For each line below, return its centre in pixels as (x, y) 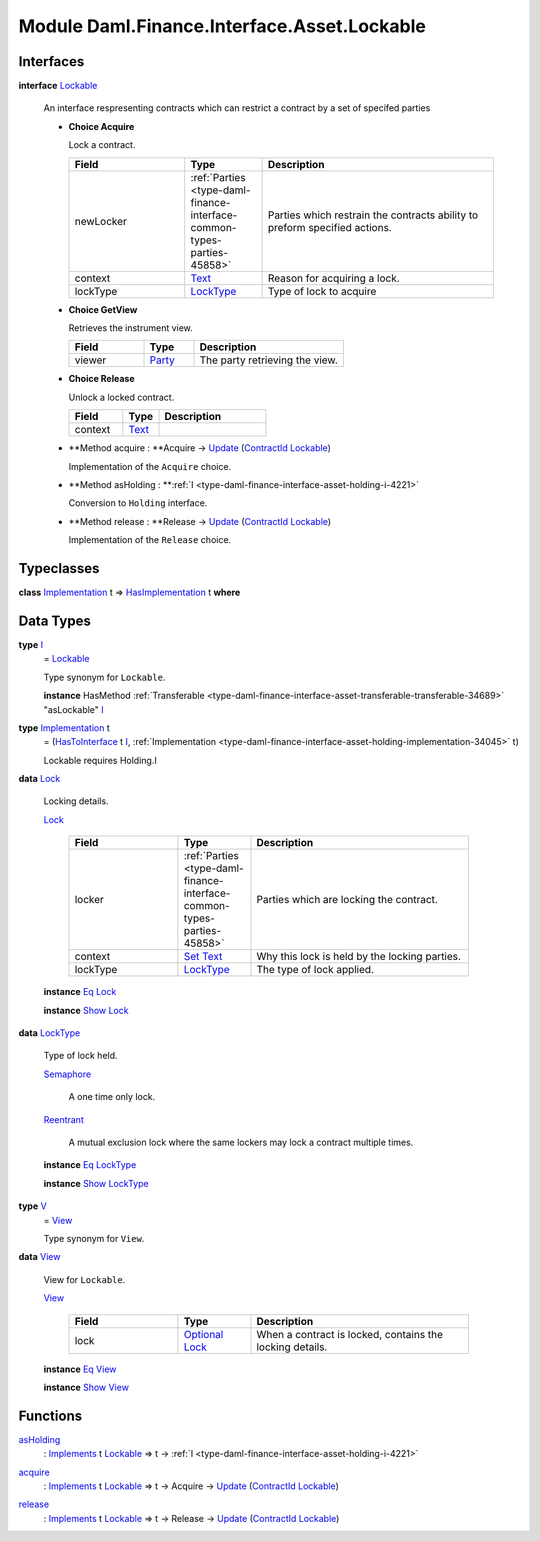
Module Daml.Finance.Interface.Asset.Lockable (222, 26)
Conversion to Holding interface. (138, 503)
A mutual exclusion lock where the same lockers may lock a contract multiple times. (241, 1142)
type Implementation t (64, 727)
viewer (90, 360)
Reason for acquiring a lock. (333, 278)
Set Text (203, 957)
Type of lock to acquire (322, 291)
